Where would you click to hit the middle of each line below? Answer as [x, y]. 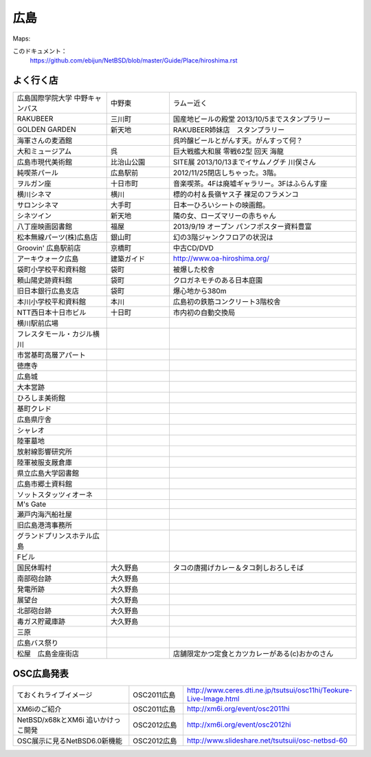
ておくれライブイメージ [55, 694]
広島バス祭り [37, 643]
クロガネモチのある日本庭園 [218, 281]
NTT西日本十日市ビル [52, 313]
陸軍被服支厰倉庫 [44, 463]
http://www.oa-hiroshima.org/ [221, 259]
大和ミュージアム [44, 151]
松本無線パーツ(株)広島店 [57, 237]
